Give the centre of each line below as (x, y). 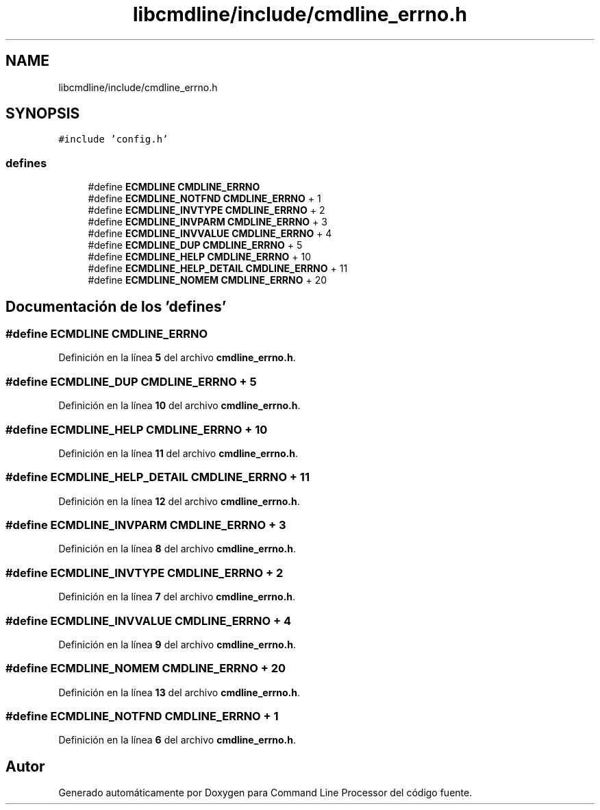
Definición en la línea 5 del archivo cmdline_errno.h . (177, 358)
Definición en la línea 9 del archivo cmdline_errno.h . (177, 644)
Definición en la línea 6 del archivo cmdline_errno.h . (177, 740)
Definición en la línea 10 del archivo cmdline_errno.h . (179, 406)
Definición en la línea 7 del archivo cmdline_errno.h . (177, 597)
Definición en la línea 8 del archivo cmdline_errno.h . (177, 549)
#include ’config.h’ (113, 139)
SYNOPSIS (43, 114)
